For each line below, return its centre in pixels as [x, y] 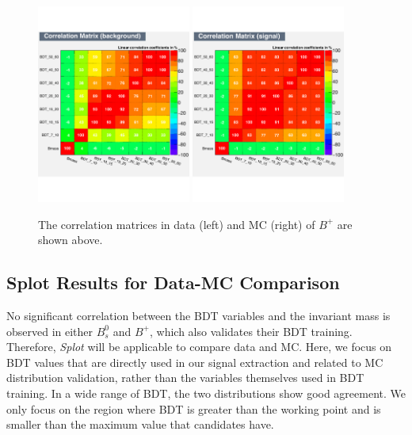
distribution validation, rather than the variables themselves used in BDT [185, 378]
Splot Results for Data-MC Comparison [173, 282]
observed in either [50, 331]
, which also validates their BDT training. [251, 331]
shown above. [71, 240]
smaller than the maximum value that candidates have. [140, 424]
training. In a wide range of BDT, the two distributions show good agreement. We [206, 393]
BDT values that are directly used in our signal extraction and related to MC [195, 362]
